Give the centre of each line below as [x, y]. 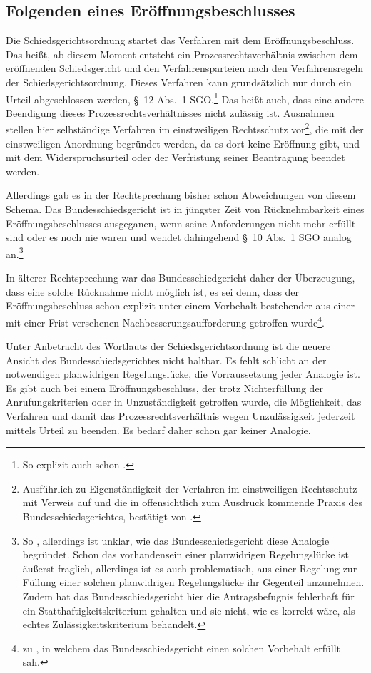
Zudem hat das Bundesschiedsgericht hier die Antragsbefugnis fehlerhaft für [188, 596]
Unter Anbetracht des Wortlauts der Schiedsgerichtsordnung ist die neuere [168, 346]
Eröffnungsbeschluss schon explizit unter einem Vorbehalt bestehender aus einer [180, 305]
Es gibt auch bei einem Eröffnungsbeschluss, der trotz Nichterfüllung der [165, 387]
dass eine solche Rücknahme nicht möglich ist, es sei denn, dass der [153, 291]
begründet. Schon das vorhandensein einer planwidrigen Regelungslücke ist [186, 554]
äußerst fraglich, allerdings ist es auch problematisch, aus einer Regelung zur [190, 568]
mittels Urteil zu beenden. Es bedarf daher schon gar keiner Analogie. [158, 430]
